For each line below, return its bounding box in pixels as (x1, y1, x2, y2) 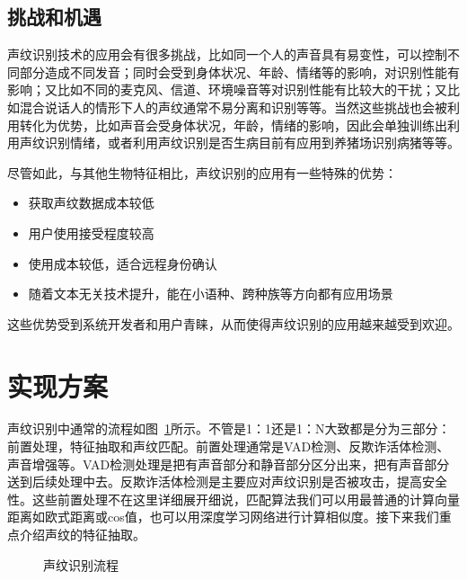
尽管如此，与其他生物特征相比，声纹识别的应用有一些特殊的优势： (7, 163, 397, 182)
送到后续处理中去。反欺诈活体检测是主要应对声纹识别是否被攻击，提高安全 (7, 472, 447, 491)
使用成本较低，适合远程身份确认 (28, 254, 217, 272)
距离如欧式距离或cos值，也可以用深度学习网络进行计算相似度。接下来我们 (7, 507, 439, 526)
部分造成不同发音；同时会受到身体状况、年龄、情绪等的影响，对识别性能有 (19, 62, 460, 81)
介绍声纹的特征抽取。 (19, 525, 145, 544)
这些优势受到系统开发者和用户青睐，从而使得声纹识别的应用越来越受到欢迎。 (7, 314, 460, 333)
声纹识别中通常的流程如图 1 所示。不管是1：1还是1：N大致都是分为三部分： (7, 419, 451, 438)
